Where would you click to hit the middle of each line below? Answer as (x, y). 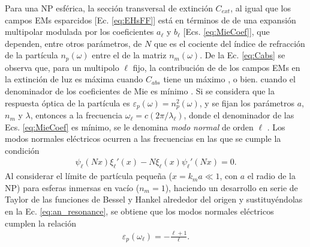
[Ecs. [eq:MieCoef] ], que (226, 32)
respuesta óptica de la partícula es (67, 102)
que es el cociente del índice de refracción (229, 43)
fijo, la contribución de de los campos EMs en (216, 67)
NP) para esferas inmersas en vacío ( (72, 187)
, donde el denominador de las (239, 115)
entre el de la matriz (129, 55)
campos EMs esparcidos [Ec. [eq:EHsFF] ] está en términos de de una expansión (151, 20)
